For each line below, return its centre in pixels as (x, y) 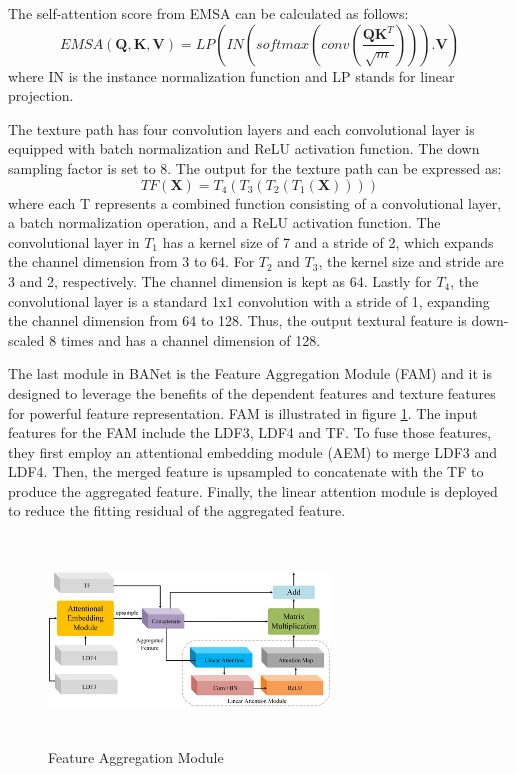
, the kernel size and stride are (411, 261)
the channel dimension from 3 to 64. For (131, 261)
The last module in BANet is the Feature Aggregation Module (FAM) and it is (250, 373)
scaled (26, 339)
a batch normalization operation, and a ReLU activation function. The (224, 222)
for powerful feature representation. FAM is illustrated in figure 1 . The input (243, 412)
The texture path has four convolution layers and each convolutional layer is (241, 128)
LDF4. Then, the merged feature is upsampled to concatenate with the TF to (246, 471)
